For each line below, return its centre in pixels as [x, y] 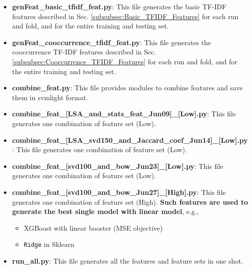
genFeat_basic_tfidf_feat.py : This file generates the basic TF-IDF [119, 6]
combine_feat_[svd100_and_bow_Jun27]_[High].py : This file [119, 192]
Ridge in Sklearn [49, 244]
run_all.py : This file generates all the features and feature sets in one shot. [127, 260]
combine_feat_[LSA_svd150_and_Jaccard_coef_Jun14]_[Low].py [130, 140]
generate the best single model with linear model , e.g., [105, 211]
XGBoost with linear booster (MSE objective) [93, 228]
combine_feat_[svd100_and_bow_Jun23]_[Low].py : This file [118, 166]
